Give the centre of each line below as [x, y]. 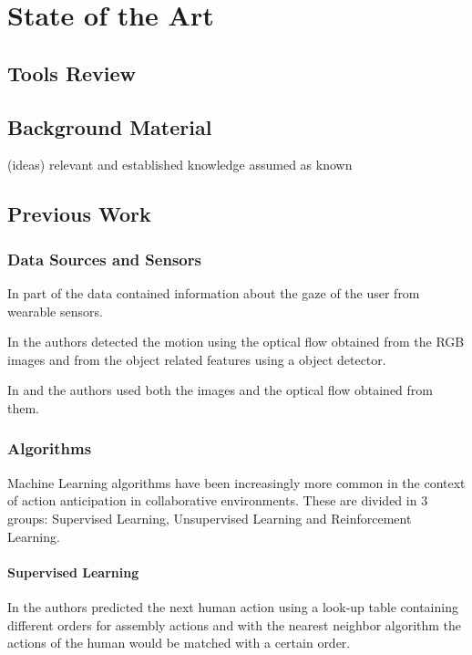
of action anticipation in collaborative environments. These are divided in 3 [218, 500]
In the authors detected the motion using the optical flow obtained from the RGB [236, 342]
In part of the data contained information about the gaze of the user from [214, 292]
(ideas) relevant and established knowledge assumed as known [180, 165]
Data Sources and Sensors [104, 259]
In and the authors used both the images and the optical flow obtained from [221, 390]
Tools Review [72, 73]
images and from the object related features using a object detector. [197, 359]
